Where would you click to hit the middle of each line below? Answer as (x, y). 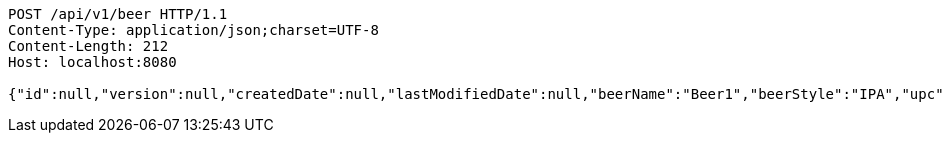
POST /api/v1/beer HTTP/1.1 (118, 14)
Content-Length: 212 (88, 46)
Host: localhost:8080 (92, 62)
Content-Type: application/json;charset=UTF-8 (193, 30)
